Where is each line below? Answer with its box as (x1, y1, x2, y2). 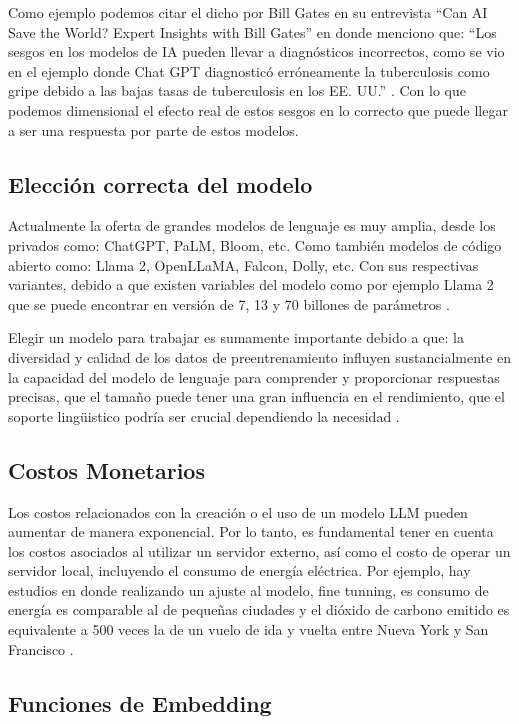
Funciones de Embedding (8, 687, 272, 718)
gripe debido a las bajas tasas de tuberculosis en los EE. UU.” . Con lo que (8, 80, 466, 101)
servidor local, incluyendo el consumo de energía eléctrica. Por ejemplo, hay (8, 560, 471, 581)
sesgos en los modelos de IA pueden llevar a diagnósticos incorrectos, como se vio (8, 41, 505, 62)
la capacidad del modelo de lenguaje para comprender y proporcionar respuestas (8, 366, 500, 387)
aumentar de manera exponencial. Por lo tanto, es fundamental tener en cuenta (8, 521, 494, 542)
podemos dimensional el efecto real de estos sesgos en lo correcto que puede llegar (8, 99, 508, 120)
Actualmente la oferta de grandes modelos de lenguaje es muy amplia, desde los (8, 215, 496, 236)
